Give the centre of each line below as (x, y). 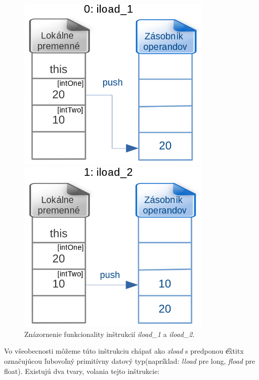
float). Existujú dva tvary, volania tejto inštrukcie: (82, 371)
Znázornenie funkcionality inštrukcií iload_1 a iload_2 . (110, 334)
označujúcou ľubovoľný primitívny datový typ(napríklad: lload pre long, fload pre (130, 360)
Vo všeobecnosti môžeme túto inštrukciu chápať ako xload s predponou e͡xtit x (124, 351)
